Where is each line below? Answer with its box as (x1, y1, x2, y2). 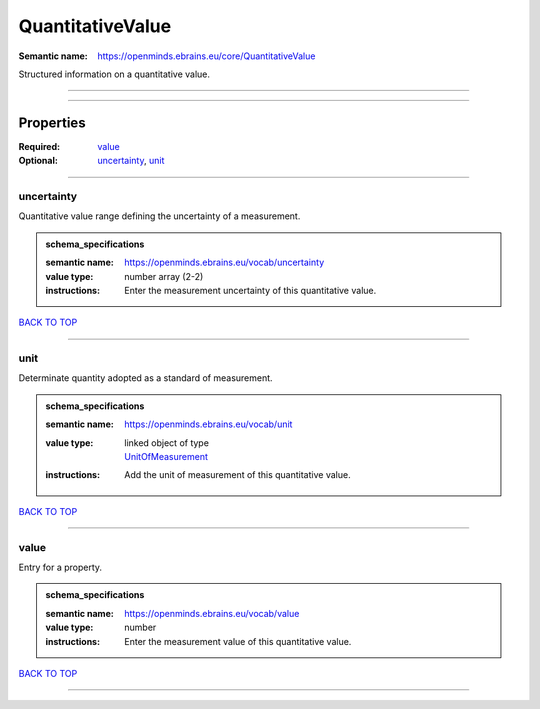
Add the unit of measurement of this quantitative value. (124, 469, 351, 481)
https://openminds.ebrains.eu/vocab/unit (124, 418, 293, 430)
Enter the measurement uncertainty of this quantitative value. (124, 284, 377, 296)
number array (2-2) (124, 270, 204, 282)
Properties (18, 114, 86, 131)
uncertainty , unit (97, 155, 165, 167)
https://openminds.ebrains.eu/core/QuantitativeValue (97, 50, 316, 62)
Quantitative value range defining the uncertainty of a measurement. (18, 210, 301, 222)
